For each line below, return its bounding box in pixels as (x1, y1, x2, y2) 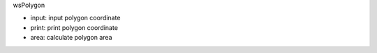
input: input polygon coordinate (30, 14, 121, 22)
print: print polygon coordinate (30, 23, 119, 31)
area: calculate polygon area (30, 33, 112, 42)
